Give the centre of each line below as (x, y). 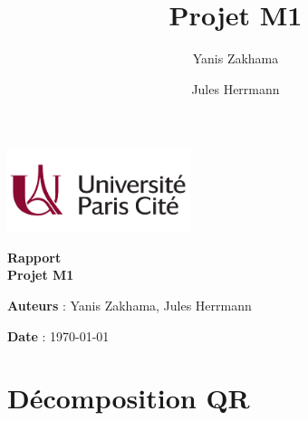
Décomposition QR (129, 398)
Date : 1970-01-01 (58, 335)
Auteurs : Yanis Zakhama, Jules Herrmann (130, 306)
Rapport (34, 257)
